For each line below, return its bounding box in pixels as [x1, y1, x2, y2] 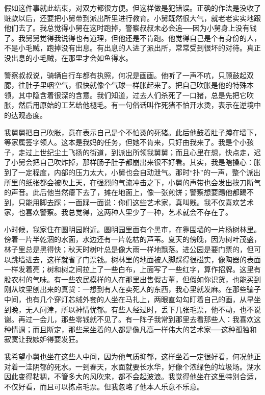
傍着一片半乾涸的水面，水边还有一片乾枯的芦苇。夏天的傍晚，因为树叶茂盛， [4, 234, 261, 244]
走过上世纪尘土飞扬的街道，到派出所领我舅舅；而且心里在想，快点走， [18, 146, 254, 157]
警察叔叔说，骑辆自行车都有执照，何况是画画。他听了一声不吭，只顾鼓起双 [4, 69, 254, 80]
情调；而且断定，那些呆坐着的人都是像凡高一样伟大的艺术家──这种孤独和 [11, 324, 257, 334]
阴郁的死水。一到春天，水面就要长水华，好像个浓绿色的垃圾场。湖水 [32, 361, 261, 372]
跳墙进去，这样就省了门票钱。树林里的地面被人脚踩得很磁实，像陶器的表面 [11, 254, 261, 264]
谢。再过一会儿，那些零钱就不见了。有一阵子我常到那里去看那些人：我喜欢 [4, 314, 254, 325]
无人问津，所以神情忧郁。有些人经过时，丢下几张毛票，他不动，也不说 [25, 304, 261, 314]
